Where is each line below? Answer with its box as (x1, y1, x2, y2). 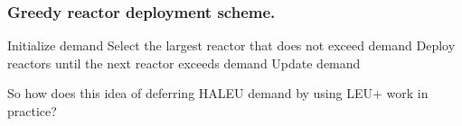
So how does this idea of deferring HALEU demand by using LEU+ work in (7, 84, 429, 103)
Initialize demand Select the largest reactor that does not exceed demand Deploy (7, 36, 456, 55)
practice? (7, 102, 57, 120)
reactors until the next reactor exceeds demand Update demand (7, 53, 361, 72)
